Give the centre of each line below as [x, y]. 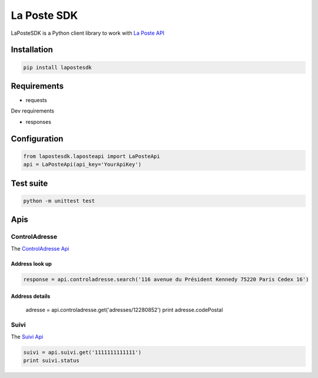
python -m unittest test [59, 201]
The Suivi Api [27, 337]
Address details [31, 296]
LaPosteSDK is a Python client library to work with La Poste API [88, 33]
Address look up [32, 264]
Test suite [29, 183]
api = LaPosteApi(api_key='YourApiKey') [82, 165]
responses [38, 121]
